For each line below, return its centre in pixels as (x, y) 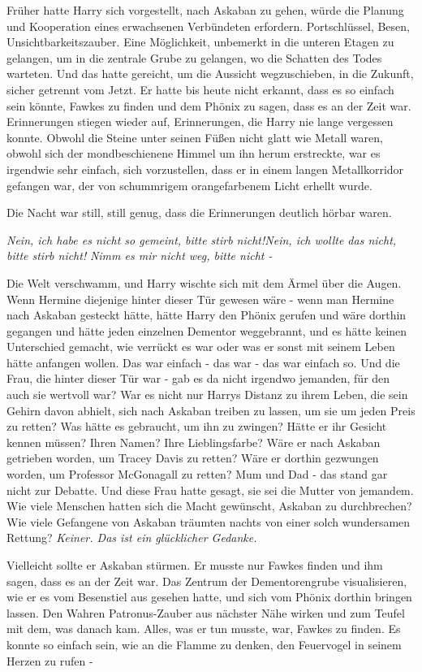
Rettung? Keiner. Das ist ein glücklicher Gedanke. (132, 538)
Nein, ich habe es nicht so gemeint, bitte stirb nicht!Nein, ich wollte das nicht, (202, 239)
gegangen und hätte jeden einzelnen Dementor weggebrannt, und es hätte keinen (207, 330)
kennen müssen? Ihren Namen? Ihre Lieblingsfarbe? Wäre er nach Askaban (194, 442)
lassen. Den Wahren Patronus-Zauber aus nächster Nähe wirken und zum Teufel (206, 612)
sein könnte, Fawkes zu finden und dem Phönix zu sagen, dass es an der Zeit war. (209, 105)
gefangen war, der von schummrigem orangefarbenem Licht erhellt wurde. (189, 185)
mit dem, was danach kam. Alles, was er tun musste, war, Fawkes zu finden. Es (204, 629)
